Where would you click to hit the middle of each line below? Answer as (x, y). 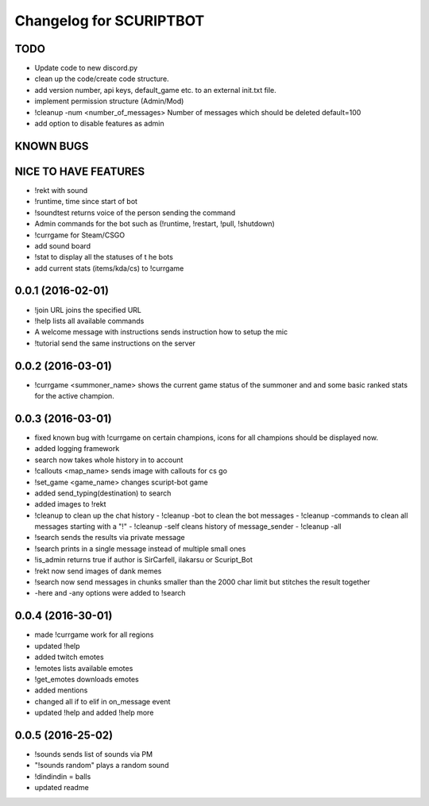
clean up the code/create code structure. (102, 79)
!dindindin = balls (63, 776)
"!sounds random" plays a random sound (102, 766)
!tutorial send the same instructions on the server (115, 343)
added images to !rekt (70, 504)
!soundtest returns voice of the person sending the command (135, 212)
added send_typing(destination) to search (103, 493)
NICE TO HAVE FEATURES (80, 171)
